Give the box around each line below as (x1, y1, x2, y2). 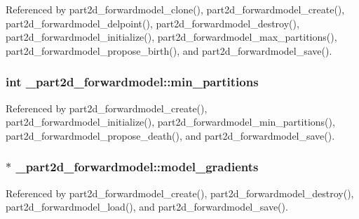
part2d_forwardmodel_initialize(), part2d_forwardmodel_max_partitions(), (6, 29, 337, 44)
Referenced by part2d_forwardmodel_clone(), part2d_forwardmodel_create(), (6, 2, 345, 16)
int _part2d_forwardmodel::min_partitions (6, 73, 259, 91)
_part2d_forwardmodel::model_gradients (15, 158, 259, 175)
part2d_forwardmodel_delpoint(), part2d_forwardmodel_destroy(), (6, 15, 299, 30)
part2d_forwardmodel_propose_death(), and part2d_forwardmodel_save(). (6, 128, 335, 142)
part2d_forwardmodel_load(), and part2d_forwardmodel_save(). (6, 199, 288, 214)
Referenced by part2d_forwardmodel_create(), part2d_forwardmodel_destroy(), (6, 185, 354, 200)
